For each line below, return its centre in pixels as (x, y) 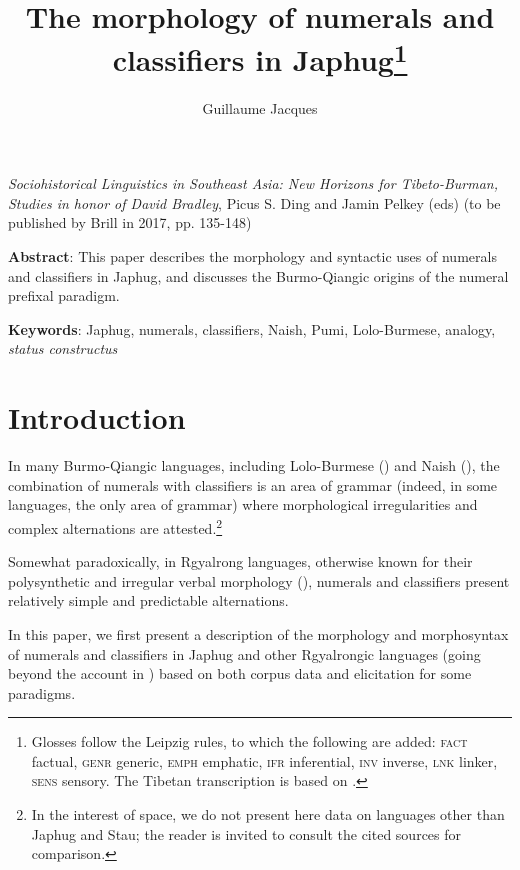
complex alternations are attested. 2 (115, 526)
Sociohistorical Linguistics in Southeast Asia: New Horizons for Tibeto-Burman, (253, 183)
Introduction (97, 417)
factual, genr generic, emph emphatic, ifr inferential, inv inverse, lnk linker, (264, 760)
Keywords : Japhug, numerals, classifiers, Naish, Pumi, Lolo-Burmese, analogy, (252, 328)
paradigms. (42, 692)
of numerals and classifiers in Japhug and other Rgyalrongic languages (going (244, 653)
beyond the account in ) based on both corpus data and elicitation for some (240, 673)
